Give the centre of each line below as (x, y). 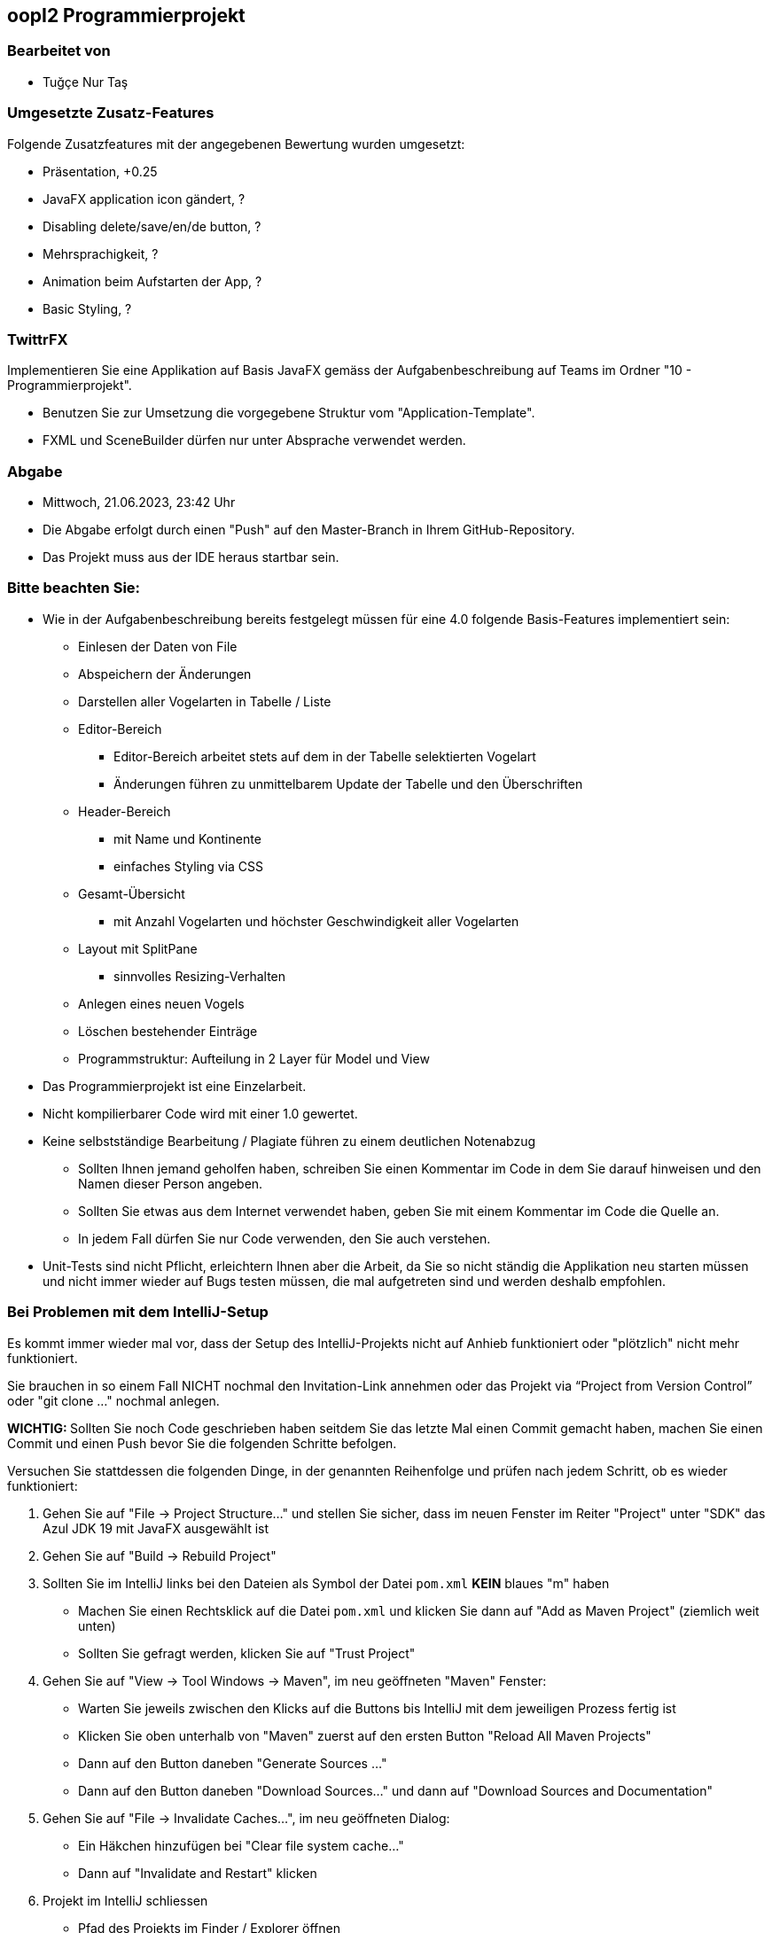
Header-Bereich (125, 811)
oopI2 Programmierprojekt (126, 16)
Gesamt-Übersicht (132, 893)
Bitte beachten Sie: (74, 588)
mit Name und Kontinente (187, 838)
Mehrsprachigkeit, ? (101, 253)
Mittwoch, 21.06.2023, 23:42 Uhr (139, 503)
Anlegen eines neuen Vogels (161, 1003)
